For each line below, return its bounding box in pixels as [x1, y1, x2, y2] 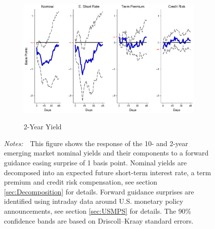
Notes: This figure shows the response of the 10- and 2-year [4, 138, 188, 148]
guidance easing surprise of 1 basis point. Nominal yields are [4, 157, 187, 168]
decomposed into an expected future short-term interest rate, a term [4, 167, 211, 177]
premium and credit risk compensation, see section [4, 177, 157, 187]
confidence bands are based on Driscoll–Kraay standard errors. [4, 215, 194, 226]
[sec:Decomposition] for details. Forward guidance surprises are [4, 186, 194, 196]
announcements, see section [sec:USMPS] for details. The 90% [4, 206, 191, 216]
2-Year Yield [24, 121, 62, 132]
